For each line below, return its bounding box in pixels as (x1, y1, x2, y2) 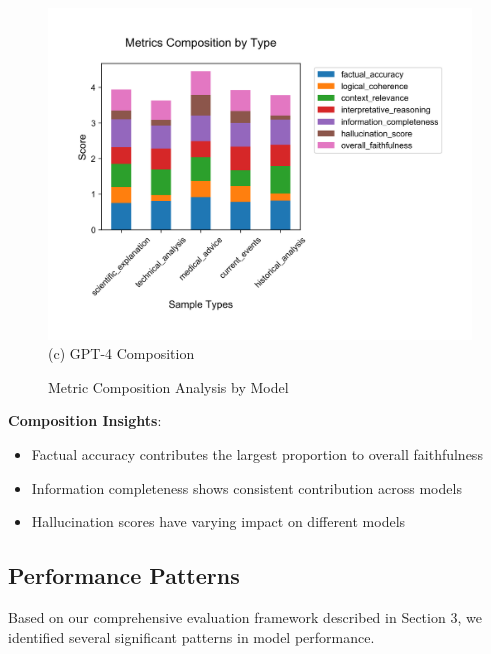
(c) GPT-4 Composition (48, 343, 195, 364)
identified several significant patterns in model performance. (8, 626, 375, 647)
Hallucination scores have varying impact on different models (31, 511, 406, 532)
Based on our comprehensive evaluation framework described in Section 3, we (8, 607, 482, 628)
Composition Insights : (8, 410, 162, 431)
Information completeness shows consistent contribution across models (31, 477, 462, 498)
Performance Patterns (8, 560, 240, 591)
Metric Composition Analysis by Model (48, 376, 289, 397)
